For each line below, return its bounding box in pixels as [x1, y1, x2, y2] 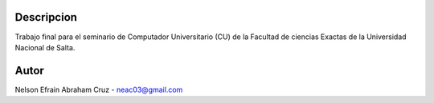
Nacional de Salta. [14, 42, 76, 52]
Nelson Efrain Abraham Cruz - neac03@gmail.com [14, 85, 183, 94]
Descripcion [14, 10, 78, 24]
